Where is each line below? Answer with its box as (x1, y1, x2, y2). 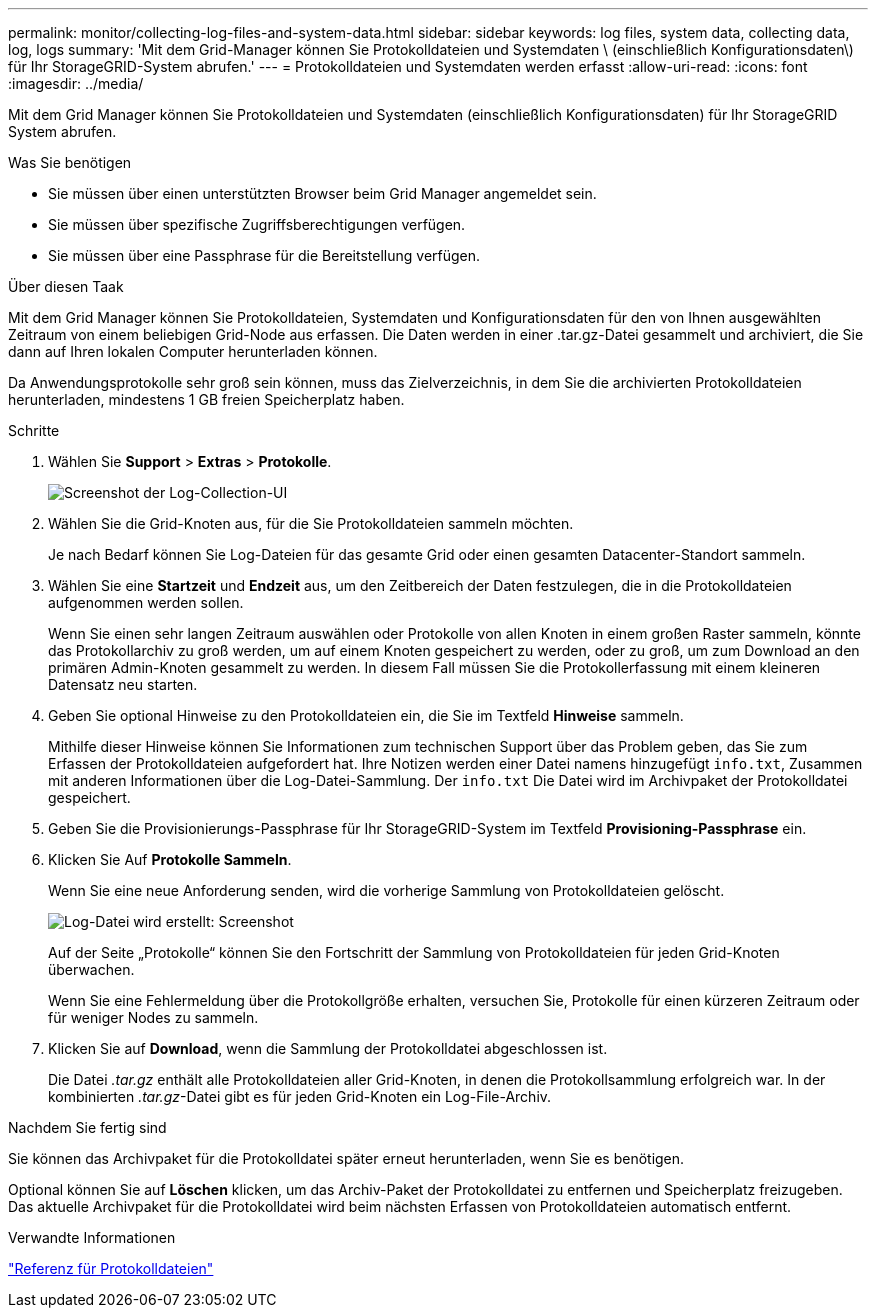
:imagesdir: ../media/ (8, 75, 144, 92)
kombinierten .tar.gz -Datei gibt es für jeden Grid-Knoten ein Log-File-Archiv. (48, 1088, 552, 1105)
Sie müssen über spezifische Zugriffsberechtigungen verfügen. (48, 216, 466, 233)
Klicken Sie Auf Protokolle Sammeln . (48, 851, 292, 868)
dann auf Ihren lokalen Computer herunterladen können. (8, 343, 378, 360)
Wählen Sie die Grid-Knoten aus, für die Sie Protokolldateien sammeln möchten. (48, 515, 574, 532)
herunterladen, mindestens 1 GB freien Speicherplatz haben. (8, 391, 405, 408)
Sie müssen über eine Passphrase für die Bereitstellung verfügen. (48, 247, 481, 264)
